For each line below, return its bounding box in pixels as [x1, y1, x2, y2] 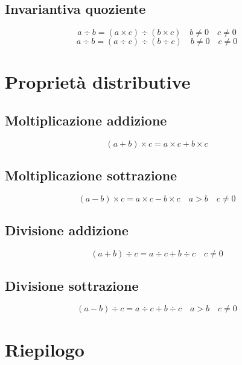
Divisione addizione [5, 221, 129, 240]
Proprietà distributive [5, 69, 191, 94]
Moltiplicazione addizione [5, 110, 167, 129]
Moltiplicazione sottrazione [5, 166, 177, 185]
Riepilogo [5, 337, 84, 361]
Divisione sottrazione [5, 276, 139, 294]
